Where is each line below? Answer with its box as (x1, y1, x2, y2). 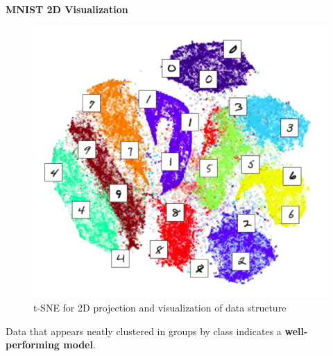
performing (6, 337, 60, 352)
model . (63, 337, 96, 352)
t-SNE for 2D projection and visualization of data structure (33, 300, 287, 315)
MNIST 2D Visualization (6, 2, 128, 16)
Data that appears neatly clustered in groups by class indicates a (6, 323, 282, 338)
